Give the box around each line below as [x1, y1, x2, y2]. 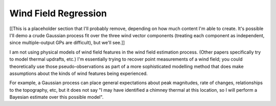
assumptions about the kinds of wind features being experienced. [9, 70, 148, 76]
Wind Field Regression [9, 8, 107, 19]
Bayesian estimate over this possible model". [9, 94, 104, 100]
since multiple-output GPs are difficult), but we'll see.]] [9, 40, 125, 46]
